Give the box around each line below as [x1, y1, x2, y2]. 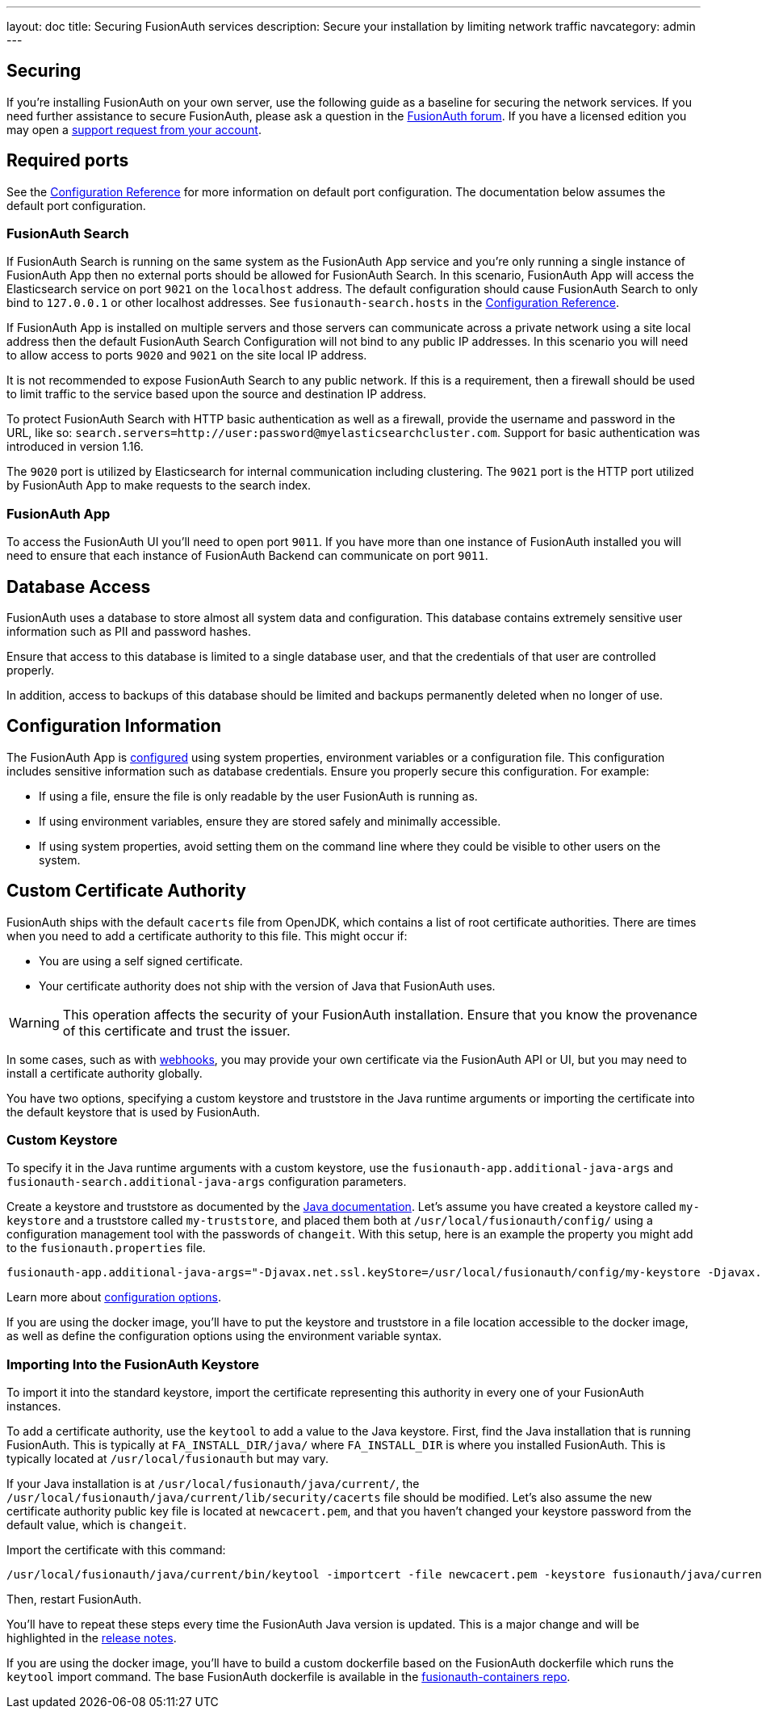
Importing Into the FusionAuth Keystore [6, 1356, 260, 1372]
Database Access [6, 576, 151, 597]
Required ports [6, 150, 129, 171]
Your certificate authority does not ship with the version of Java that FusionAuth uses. [39, 978, 496, 993]
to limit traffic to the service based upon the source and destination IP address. [6, 387, 427, 401]
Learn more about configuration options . [6, 1290, 222, 1305]
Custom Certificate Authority [6, 881, 246, 902]
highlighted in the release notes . [6, 1631, 177, 1646]
